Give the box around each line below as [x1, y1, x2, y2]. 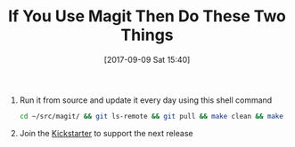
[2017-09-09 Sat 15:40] [103, 54, 191, 65]
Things [120, 25, 174, 45]
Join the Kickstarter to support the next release [19, 128, 193, 138]
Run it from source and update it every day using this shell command [19, 95, 273, 105]
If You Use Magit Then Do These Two [7, 6, 287, 27]
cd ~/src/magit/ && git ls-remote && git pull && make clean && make [19, 112, 284, 120]
